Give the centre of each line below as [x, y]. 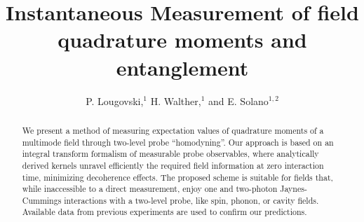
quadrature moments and [182, 40]
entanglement [182, 67]
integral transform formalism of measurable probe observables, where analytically [170, 154]
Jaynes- [294, 189]
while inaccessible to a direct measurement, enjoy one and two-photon [150, 189]
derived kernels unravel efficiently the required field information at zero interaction [173, 165]
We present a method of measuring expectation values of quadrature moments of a [173, 130]
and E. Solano [238, 100]
